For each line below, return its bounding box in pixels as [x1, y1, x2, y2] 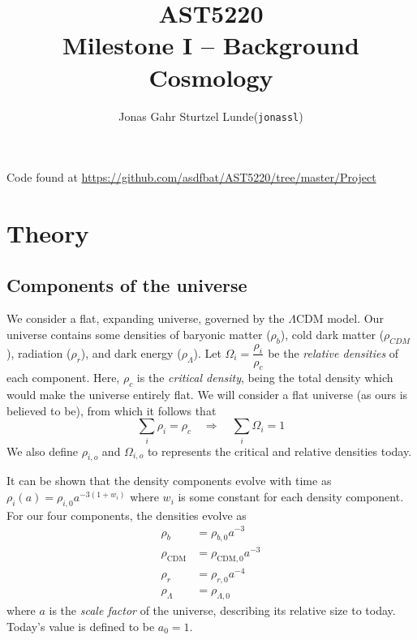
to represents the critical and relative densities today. [147, 442, 412, 459]
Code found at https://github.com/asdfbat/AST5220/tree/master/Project [6, 169, 376, 186]
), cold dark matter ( [280, 325, 385, 342]
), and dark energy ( [80, 344, 182, 361]
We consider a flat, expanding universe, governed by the [6, 310, 285, 327]
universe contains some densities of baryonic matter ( [6, 325, 271, 342]
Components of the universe [6, 272, 247, 297]
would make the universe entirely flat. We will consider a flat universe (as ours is [6, 386, 408, 403]
